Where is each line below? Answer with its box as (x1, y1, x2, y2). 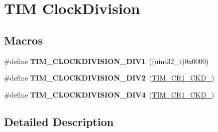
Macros (4, 32, 43, 47)
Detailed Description (4, 113, 114, 129)
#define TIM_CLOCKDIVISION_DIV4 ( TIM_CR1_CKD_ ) (4, 89, 214, 99)
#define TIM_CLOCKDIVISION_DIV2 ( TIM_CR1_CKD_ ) (4, 72, 214, 83)
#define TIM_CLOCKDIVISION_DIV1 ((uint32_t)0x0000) (4, 55, 209, 66)
